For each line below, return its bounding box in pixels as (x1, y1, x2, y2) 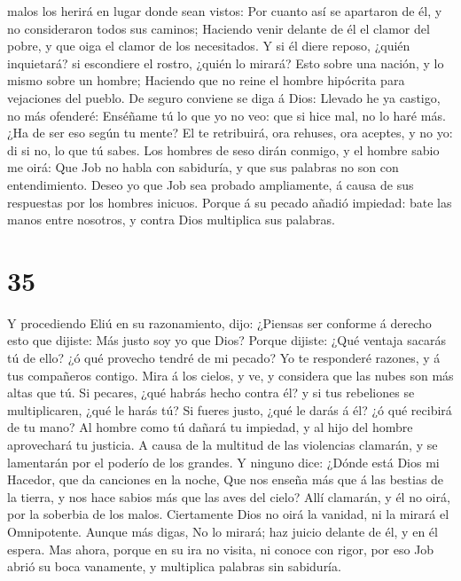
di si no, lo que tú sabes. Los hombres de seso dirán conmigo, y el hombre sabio (7, 140, 440, 159)
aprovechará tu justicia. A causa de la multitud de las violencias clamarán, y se (7, 436, 438, 453)
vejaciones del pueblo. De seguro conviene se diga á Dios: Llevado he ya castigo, (7, 88, 441, 106)
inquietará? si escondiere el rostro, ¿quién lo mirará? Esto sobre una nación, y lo (7, 53, 444, 72)
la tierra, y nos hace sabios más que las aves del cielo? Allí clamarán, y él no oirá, (7, 487, 450, 506)
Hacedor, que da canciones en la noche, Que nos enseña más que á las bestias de (7, 470, 444, 489)
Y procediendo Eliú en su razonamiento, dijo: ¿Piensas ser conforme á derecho (7, 313, 432, 332)
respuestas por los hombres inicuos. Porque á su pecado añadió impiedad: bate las (7, 192, 452, 211)
